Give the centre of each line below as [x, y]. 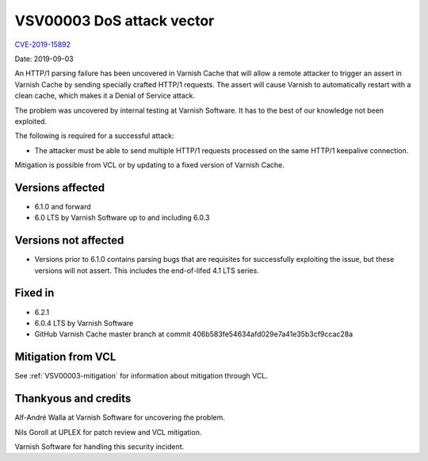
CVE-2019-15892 [43, 44]
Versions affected [60, 188]
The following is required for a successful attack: [94, 136]
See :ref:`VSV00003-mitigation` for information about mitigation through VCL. [141, 376]
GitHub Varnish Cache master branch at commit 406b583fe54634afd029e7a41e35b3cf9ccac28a [194, 334]
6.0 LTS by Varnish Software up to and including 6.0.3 [122, 217]
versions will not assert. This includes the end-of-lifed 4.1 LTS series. [147, 271]
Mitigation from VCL [65, 357]
